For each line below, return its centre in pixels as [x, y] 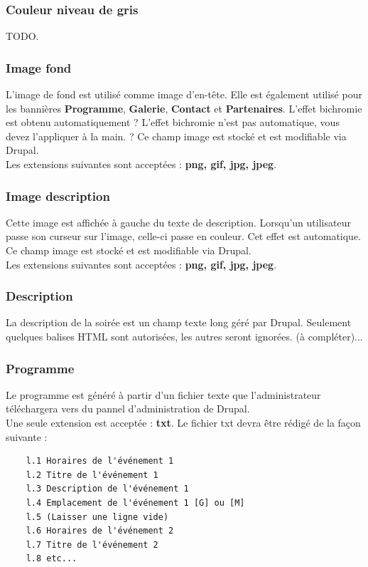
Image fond [39, 67]
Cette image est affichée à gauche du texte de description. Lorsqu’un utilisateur [178, 222]
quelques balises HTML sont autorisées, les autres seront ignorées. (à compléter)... [184, 336]
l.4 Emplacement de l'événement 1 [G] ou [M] [135, 503]
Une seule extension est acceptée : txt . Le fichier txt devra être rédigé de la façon [183, 422]
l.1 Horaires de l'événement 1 [100, 461]
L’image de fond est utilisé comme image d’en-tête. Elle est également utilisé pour [184, 94]
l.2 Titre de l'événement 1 [92, 475]
